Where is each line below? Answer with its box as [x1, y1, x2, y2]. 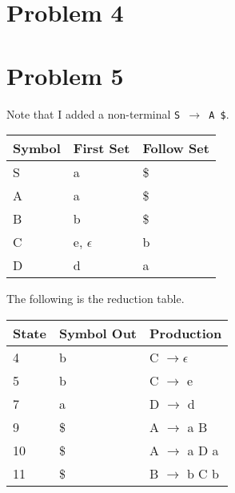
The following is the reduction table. [6, 290, 185, 307]
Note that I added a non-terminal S [6, 105, 181, 122]
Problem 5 [6, 59, 124, 91]
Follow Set [142, 139, 209, 158]
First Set [73, 139, 130, 158]
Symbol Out [58, 323, 137, 342]
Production [149, 323, 222, 342]
